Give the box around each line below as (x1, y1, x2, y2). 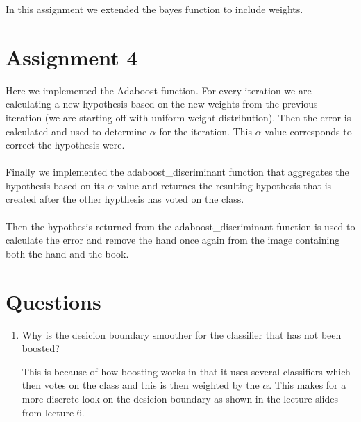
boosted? (22, 341, 60, 355)
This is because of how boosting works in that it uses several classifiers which (22, 364, 351, 378)
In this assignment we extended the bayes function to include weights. (6, 2, 303, 16)
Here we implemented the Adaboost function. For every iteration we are (6, 83, 312, 97)
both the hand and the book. (6, 246, 129, 260)
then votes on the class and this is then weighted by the (22, 378, 260, 392)
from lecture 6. (22, 405, 85, 419)
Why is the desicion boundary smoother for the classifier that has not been (22, 327, 342, 341)
